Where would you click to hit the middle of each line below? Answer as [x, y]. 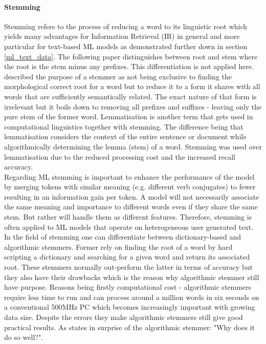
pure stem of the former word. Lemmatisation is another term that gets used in [129, 116]
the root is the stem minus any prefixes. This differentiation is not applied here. [129, 66]
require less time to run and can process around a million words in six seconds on [132, 297]
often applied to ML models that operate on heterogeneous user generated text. [129, 227]
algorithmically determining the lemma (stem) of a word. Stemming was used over [133, 146]
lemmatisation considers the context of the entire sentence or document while [125, 136]
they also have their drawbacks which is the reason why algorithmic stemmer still [132, 277]
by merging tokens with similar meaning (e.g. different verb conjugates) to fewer [130, 187]
